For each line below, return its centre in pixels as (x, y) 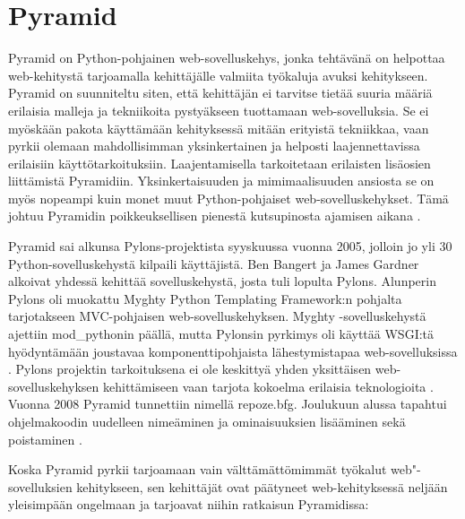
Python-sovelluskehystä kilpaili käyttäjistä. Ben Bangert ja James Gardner (214, 263)
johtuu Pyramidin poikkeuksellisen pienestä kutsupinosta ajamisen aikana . (215, 216)
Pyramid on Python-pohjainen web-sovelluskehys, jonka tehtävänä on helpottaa (227, 58)
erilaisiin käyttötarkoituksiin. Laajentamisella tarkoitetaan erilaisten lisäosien (220, 163)
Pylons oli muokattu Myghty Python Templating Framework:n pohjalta (205, 298)
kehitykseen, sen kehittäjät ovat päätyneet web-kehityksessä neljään (262, 486)
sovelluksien (40, 486)
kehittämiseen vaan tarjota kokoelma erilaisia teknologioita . (268, 386)
